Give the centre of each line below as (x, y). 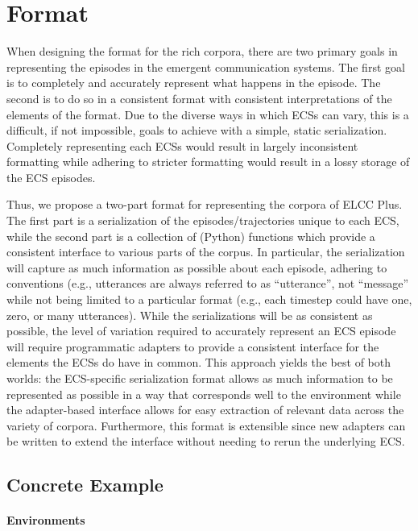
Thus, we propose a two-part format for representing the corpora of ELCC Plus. (205, 204)
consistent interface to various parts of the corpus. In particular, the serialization (206, 252)
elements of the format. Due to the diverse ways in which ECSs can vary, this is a (208, 114)
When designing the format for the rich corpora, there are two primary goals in (202, 51)
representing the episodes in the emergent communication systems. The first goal (206, 66)
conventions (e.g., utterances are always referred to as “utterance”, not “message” (208, 283)
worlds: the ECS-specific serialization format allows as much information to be (200, 378)
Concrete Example (85, 485)
